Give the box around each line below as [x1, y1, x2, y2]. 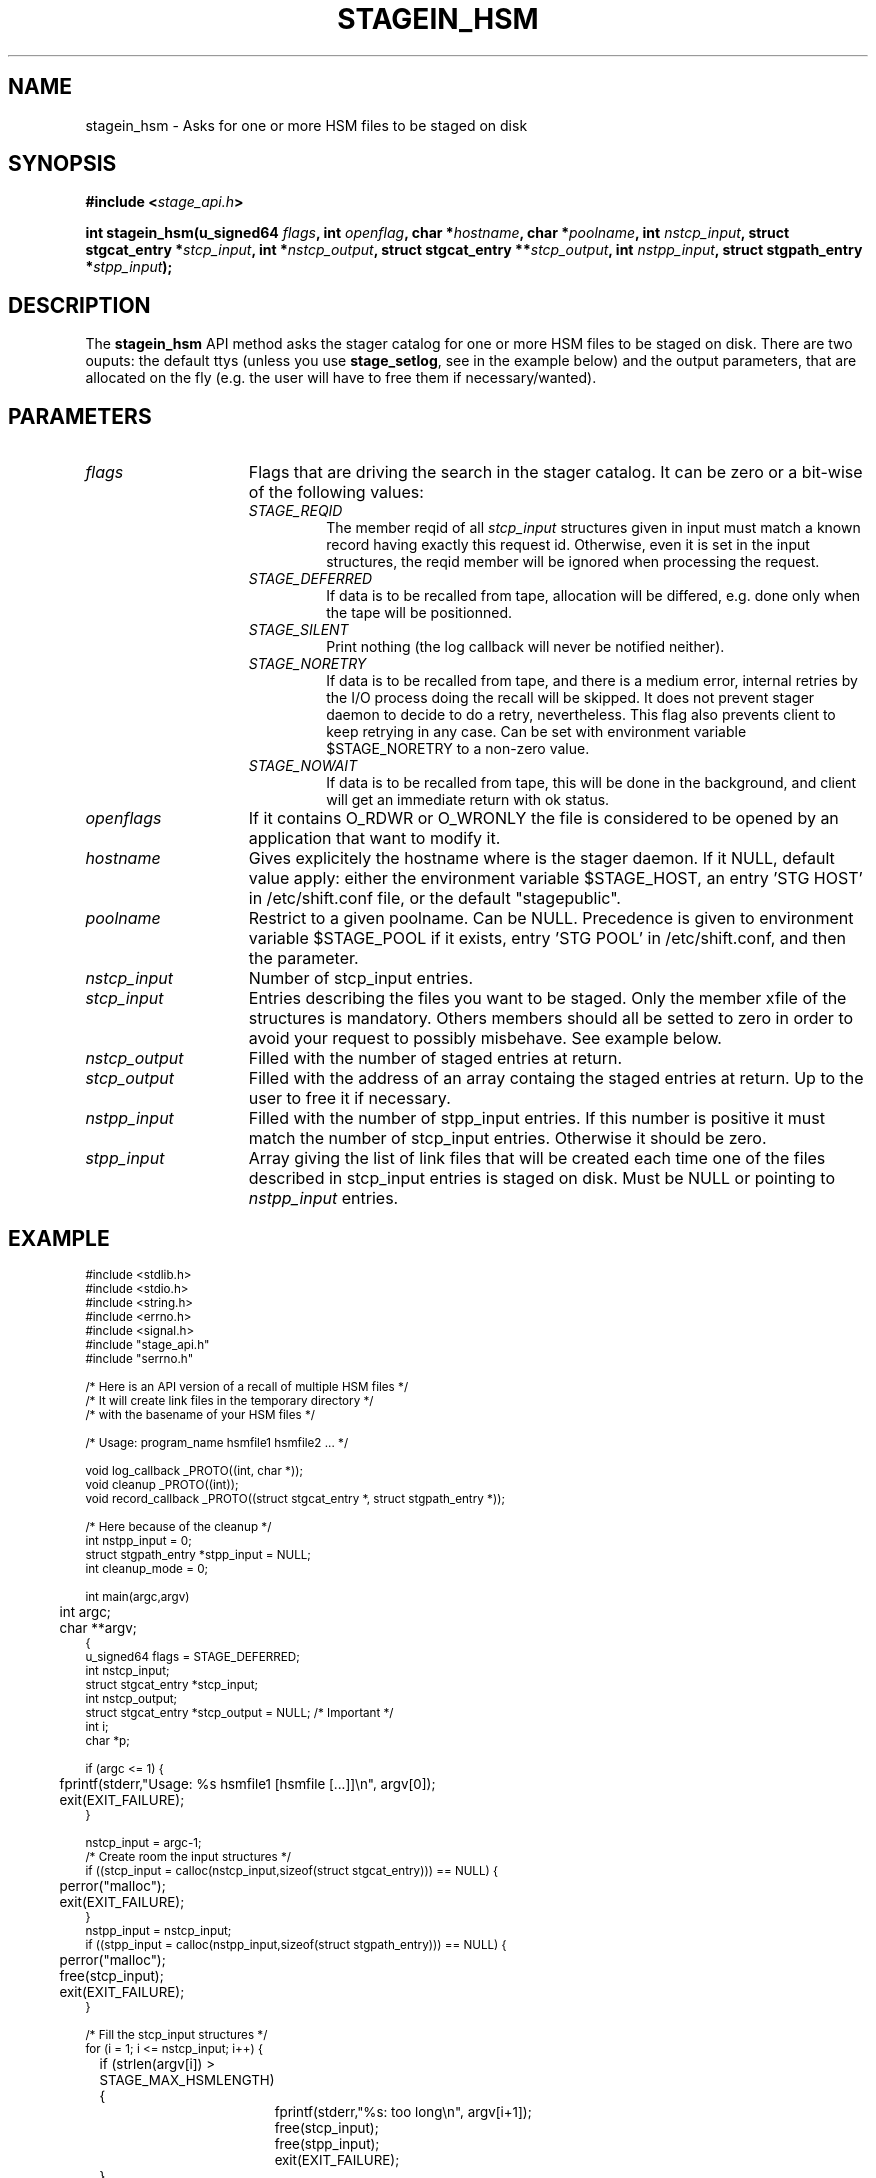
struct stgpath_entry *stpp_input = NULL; [85, 1547, 311, 1562]
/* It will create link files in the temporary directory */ [85, 1393, 374, 1408]
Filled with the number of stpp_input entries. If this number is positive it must [248, 1108, 825, 1129]
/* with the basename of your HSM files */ [85, 1407, 315, 1422]
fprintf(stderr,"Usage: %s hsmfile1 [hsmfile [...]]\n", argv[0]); [59, 1775, 436, 1792]
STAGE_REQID [248, 502, 343, 520]
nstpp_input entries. [248, 1188, 399, 1209]
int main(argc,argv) [85, 1589, 190, 1604]
